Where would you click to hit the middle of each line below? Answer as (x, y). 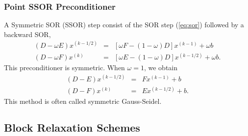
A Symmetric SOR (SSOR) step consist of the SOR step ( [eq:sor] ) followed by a (124, 25)
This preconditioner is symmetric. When (64, 68)
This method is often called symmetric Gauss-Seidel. (83, 101)
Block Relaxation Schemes (72, 127)
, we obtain (161, 68)
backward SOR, (27, 34)
